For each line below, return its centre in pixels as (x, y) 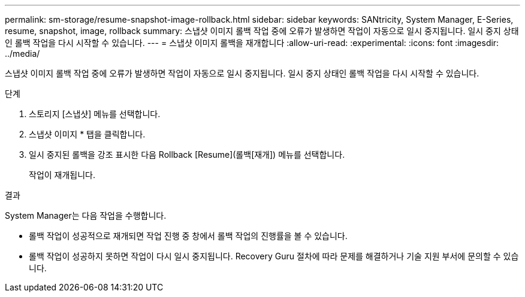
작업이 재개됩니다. (62, 175)
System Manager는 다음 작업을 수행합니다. (86, 215)
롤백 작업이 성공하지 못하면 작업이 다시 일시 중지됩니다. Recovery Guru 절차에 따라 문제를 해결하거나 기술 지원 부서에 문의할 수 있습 (274, 256)
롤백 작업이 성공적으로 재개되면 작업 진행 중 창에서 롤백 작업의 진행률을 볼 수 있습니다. (188, 236)
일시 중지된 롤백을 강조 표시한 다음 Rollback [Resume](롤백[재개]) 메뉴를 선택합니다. (187, 154)
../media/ (22, 53)
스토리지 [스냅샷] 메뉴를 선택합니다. (95, 114)
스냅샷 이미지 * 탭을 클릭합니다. (87, 134)
